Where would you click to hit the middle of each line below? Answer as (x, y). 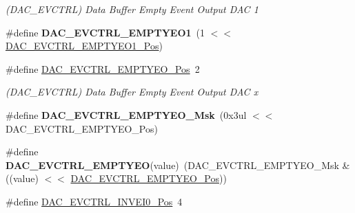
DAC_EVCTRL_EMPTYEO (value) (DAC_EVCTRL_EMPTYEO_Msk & (178, 165)
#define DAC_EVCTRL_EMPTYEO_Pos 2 (103, 68)
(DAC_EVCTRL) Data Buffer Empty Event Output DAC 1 (132, 9)
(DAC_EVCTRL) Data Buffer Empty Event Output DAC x (132, 92)
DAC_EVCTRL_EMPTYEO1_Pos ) (84, 46)
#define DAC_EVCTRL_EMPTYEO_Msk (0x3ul (126, 114)
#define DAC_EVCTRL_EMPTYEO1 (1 (105, 32)
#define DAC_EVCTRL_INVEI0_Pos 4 (94, 201)
